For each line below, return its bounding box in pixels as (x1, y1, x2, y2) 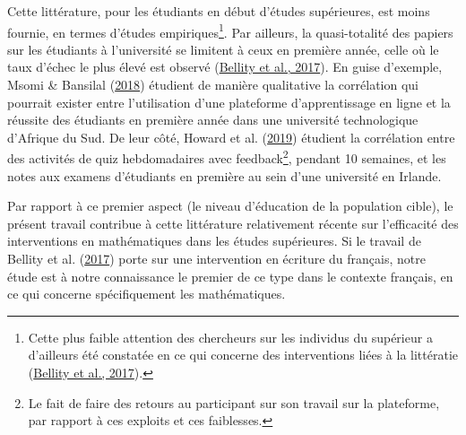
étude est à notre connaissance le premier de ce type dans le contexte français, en (7, 266, 453, 285)
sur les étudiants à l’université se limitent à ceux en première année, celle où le (7, 39, 439, 58)
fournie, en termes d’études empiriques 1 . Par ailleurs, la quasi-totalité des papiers (7, 20, 453, 41)
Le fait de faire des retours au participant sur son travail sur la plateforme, (28, 393, 440, 412)
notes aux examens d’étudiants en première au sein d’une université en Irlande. (7, 166, 442, 185)
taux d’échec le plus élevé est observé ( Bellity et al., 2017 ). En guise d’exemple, (7, 57, 443, 76)
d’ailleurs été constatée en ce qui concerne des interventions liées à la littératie (28, 345, 458, 364)
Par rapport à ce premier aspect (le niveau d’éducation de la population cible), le (7, 196, 453, 215)
